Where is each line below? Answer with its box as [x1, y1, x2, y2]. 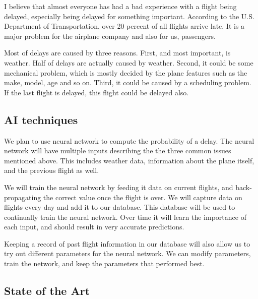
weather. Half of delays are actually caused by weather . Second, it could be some [4, 57, 253, 68]
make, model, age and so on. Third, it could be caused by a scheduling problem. [4, 77, 251, 88]
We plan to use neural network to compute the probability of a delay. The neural [4, 135, 254, 146]
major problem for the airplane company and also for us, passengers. [4, 30, 216, 41]
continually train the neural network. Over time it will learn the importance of [4, 211, 246, 222]
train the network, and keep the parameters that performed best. [4, 258, 205, 269]
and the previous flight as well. [4, 165, 99, 175]
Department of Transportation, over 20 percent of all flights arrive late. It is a [4, 21, 245, 31]
